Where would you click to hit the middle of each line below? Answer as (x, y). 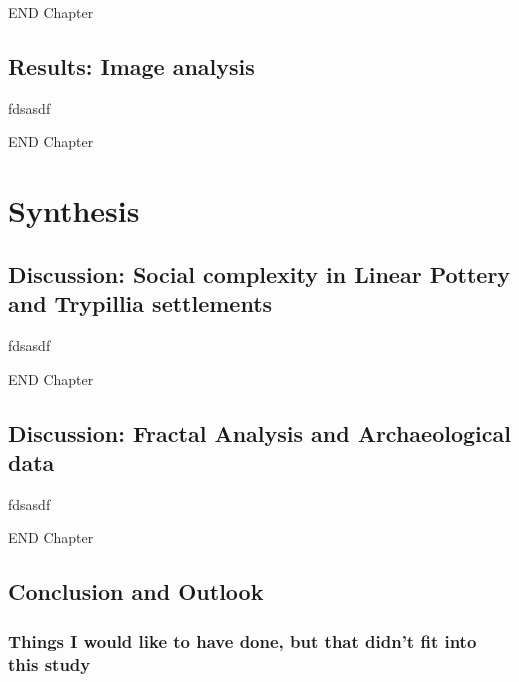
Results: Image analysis (131, 65)
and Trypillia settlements (140, 303)
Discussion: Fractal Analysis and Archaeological (259, 432)
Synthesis (74, 210)
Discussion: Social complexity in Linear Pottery (259, 273)
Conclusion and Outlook (136, 591)
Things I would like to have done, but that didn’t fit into (242, 640)
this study (49, 663)
